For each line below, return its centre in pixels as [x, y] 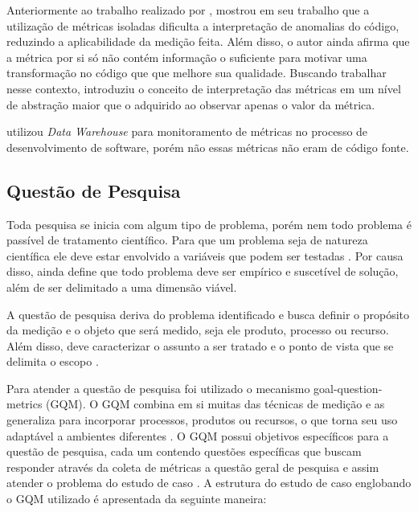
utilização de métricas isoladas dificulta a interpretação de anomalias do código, [203, 25]
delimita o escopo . [53, 361]
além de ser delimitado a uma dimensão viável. [122, 287]
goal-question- [348, 388]
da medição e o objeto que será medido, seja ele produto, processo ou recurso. [198, 330]
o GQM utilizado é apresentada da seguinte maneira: [137, 499]
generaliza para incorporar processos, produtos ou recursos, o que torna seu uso [202, 420]
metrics [25, 404]
